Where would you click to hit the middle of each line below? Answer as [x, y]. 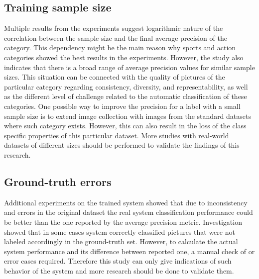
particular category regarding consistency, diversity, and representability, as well [126, 86]
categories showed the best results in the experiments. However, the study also [124, 57]
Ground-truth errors [58, 181]
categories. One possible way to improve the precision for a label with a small [122, 106]
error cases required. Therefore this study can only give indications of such [118, 261]
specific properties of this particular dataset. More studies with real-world [117, 135]
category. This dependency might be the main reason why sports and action [120, 47]
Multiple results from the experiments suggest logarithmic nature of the [114, 28]
